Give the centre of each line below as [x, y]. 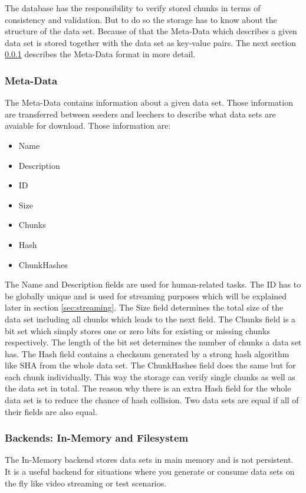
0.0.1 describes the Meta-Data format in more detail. [100, 54]
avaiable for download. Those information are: [88, 125]
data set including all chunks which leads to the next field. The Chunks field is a [150, 319]
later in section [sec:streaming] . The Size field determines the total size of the [144, 307]
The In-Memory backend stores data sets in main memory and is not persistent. [149, 460]
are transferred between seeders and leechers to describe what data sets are [140, 114]
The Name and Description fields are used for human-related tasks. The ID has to [153, 284]
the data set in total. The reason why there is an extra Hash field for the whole [148, 388]
